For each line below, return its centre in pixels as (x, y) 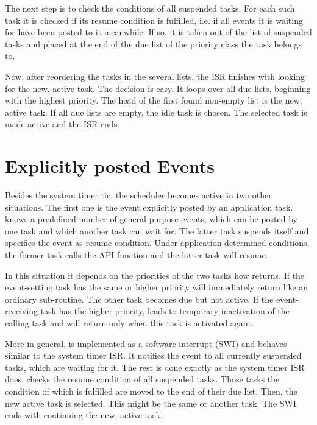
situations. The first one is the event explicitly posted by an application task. (149, 207)
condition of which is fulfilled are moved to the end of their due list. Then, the (151, 391)
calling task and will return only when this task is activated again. (129, 323)
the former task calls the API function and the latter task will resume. (137, 255)
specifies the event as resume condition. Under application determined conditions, (157, 243)
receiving (22, 311)
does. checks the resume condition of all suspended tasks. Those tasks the (142, 379)
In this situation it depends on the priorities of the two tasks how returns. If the (155, 275)
